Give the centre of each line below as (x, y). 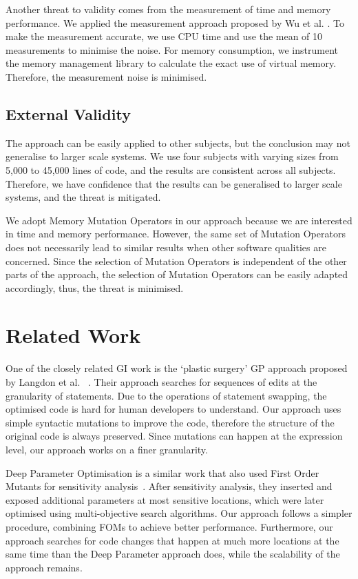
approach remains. (44, 567)
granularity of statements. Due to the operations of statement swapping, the (166, 395)
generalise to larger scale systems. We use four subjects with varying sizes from (172, 156)
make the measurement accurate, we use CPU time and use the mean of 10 (164, 36)
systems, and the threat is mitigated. (83, 197)
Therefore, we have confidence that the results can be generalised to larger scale (174, 183)
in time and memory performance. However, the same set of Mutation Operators (176, 234)
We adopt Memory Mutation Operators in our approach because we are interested (179, 220)
